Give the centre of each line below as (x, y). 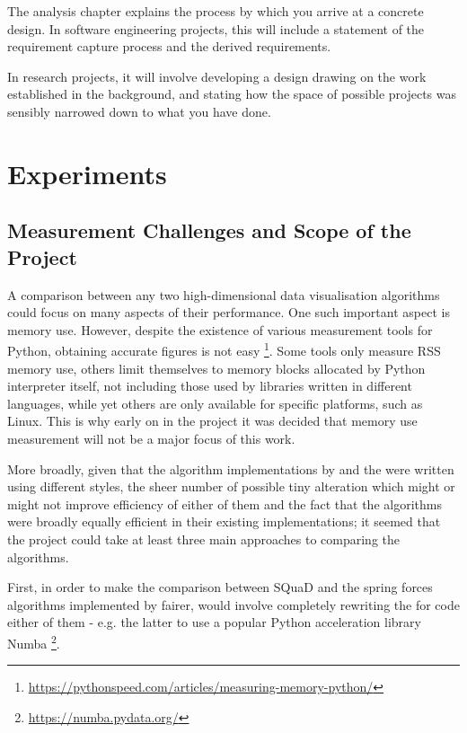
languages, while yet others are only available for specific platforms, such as (215, 403)
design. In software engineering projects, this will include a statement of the (216, 28)
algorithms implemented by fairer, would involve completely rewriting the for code (233, 604)
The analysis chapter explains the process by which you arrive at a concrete (216, 11)
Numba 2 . (34, 641)
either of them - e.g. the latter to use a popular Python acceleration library (214, 622)
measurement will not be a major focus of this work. (151, 438)
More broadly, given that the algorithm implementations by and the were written (231, 468)
